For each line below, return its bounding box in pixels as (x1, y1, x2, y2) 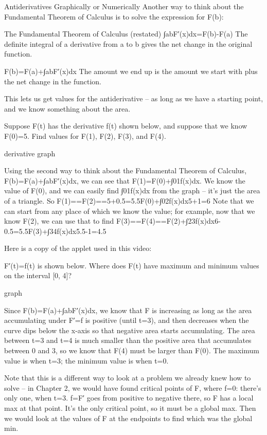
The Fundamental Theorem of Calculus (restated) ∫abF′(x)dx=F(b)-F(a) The (4, 28, 248, 39)
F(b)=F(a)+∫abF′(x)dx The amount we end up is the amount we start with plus (4, 65, 258, 76)
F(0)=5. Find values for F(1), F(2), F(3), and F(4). (4, 130, 166, 141)
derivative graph (4, 148, 56, 158)
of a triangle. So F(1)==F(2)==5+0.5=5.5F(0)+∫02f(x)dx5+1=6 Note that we (4, 195, 254, 206)
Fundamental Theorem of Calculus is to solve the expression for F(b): (4, 11, 224, 22)
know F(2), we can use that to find (4, 215, 114, 226)
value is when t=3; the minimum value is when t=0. (4, 355, 169, 366)
